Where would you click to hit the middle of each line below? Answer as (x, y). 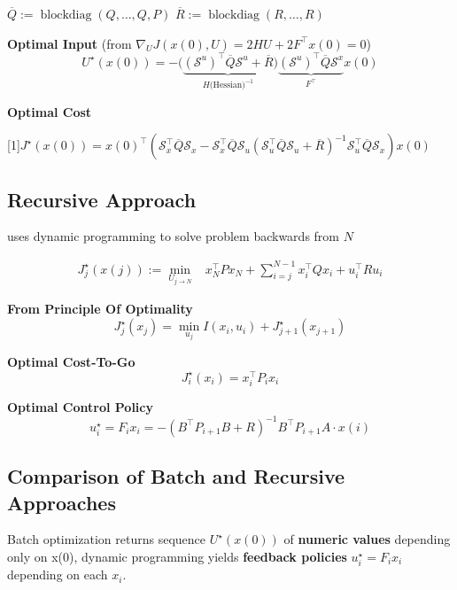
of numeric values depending (367, 539)
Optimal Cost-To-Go (71, 361)
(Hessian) (227, 85)
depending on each (58, 574)
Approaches (62, 502)
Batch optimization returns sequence (107, 539)
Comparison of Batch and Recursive (176, 476)
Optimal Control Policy (80, 406)
